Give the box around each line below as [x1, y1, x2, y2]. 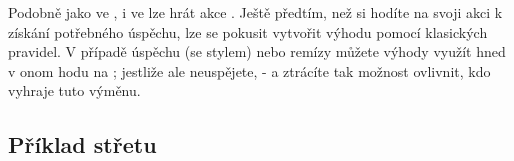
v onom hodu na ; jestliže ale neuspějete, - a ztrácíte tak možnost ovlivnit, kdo [8, 60, 491, 81]
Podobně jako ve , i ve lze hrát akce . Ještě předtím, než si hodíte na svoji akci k [8, 2, 503, 22]
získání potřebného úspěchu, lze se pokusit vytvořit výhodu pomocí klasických [8, 21, 488, 42]
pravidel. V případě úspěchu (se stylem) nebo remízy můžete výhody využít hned [8, 41, 506, 62]
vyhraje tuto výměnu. [8, 80, 141, 101]
